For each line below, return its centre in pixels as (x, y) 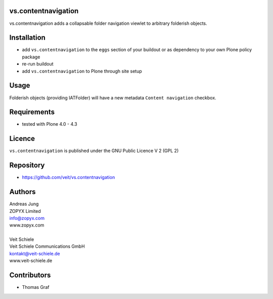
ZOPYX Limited (25, 211)
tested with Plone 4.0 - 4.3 (50, 124)
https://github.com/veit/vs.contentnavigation (69, 177)
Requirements (32, 112)
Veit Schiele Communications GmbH (47, 246)
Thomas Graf (36, 287)
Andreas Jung (24, 204)
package (31, 57)
